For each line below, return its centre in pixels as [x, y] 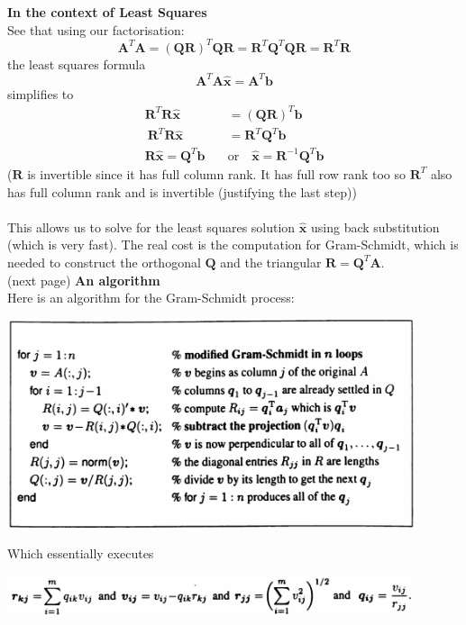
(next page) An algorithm [84, 280]
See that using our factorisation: [96, 29]
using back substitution [375, 226]
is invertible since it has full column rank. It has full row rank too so [216, 173]
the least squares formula [77, 63]
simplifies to [41, 93]
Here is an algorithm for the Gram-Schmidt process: [151, 298]
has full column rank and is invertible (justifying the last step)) [182, 191]
